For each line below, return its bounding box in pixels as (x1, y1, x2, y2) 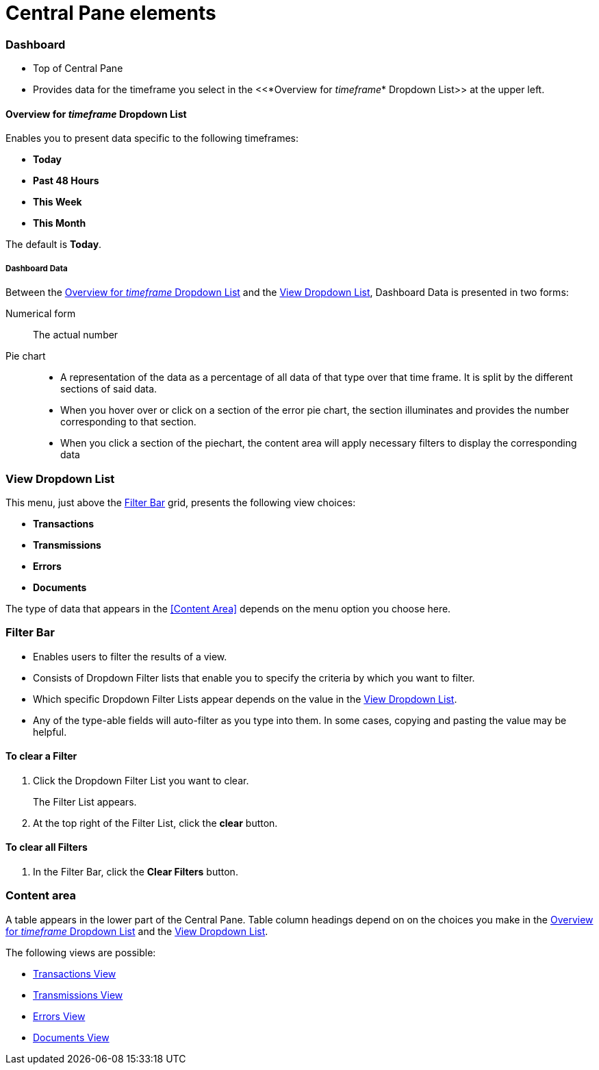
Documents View (33, 1031, 110, 1043)
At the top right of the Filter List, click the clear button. (33, 817, 278, 829)
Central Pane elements (5, 1, 216, 25)
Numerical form (5, 308, 76, 320)
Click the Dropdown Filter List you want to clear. (33, 774, 249, 786)
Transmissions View (33, 988, 123, 1001)
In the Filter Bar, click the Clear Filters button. (33, 866, 238, 878)
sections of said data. (60, 383, 157, 395)
